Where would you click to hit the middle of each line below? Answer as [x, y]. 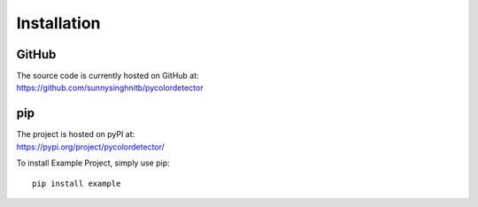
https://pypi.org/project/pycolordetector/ [91, 147]
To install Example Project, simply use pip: [93, 163]
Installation [58, 23]
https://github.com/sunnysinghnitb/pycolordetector [110, 88]
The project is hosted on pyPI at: [76, 134]
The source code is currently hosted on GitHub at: [108, 76]
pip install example [77, 183]
